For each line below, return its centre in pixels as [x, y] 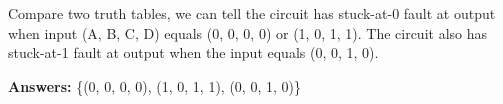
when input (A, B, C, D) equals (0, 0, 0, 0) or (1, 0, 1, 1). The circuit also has [248, 32]
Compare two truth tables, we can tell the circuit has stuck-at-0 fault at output [252, 13]
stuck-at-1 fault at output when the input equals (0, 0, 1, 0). [193, 52]
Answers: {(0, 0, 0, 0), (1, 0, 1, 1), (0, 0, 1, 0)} [154, 85]
